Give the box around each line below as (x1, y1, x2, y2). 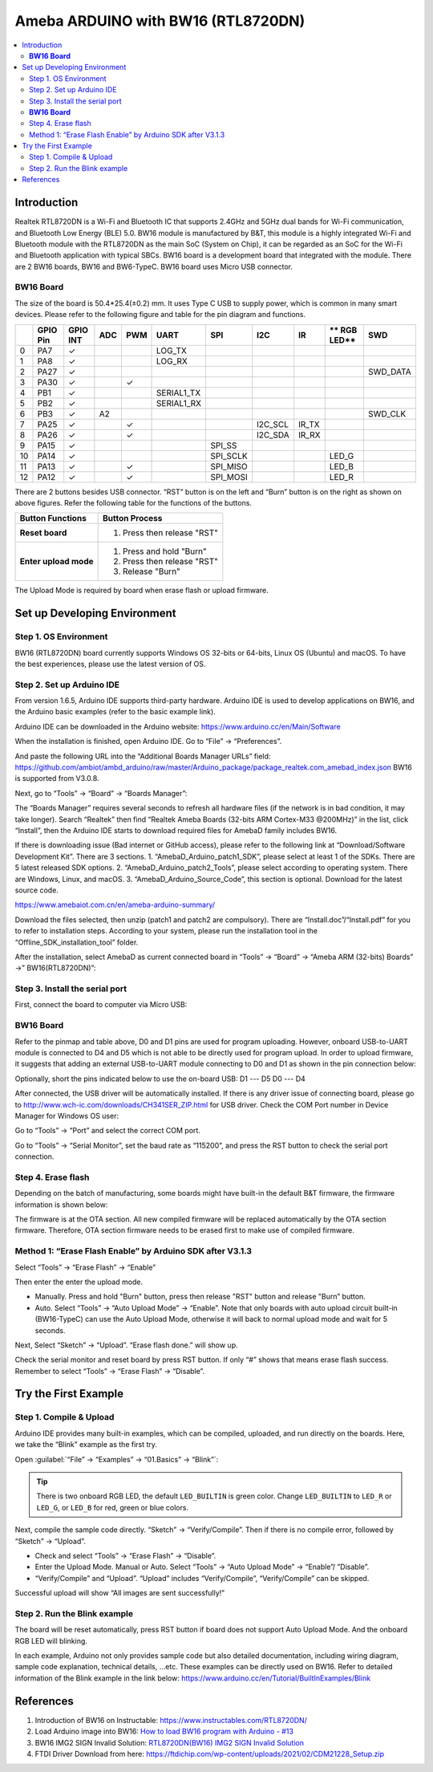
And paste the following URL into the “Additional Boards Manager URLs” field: (14, 751, 271, 761)
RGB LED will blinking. (14, 1636, 88, 1645)
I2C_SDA (257, 429, 289, 441)
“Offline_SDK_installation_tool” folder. (14, 937, 139, 947)
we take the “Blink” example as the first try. (14, 1440, 158, 1449)
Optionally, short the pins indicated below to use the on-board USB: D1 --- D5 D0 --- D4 (14, 1074, 306, 1083)
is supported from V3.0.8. (14, 774, 99, 783)
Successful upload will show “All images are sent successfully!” (14, 1588, 225, 1598)
